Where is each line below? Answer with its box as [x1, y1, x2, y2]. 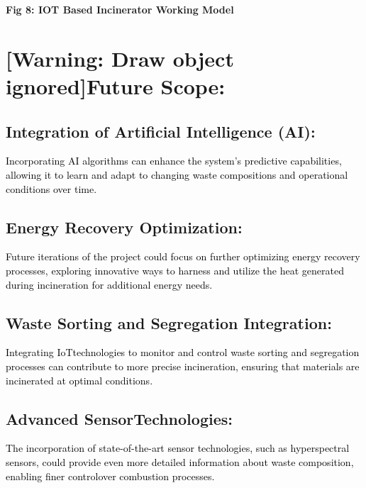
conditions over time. [6, 181, 97, 196]
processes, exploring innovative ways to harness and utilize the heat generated [6, 262, 344, 277]
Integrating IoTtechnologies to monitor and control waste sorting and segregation [6, 345, 360, 360]
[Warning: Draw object [6, 43, 234, 72]
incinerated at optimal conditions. [6, 372, 153, 387]
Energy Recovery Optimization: [6, 216, 243, 238]
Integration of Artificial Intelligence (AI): [6, 120, 316, 142]
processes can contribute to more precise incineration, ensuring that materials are [6, 358, 360, 373]
